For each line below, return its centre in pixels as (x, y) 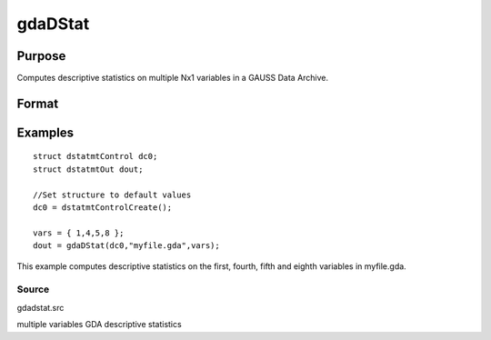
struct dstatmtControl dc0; (95, 156)
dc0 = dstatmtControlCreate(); (103, 208)
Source (33, 289)
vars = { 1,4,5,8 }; (79, 233)
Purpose (41, 56)
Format (38, 103)
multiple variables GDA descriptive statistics (99, 325)
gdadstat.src (40, 307)
